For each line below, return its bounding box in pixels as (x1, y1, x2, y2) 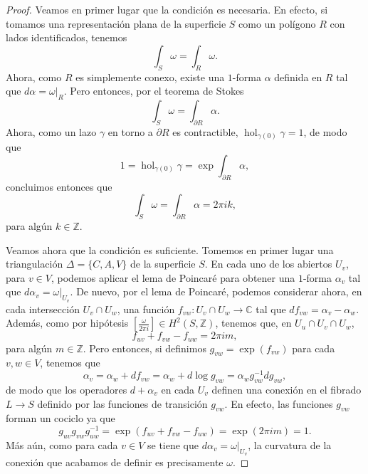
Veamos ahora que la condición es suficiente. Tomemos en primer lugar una (6, 242, 334, 257)
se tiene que (147, 437, 199, 452)
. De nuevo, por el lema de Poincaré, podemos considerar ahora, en (70, 284, 362, 299)
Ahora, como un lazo (6, 124, 97, 139)
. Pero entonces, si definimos (83, 340, 206, 355)
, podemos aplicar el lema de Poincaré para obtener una (51, 270, 295, 285)
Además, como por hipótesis (6, 315, 129, 330)
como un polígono (238, 16, 316, 31)
